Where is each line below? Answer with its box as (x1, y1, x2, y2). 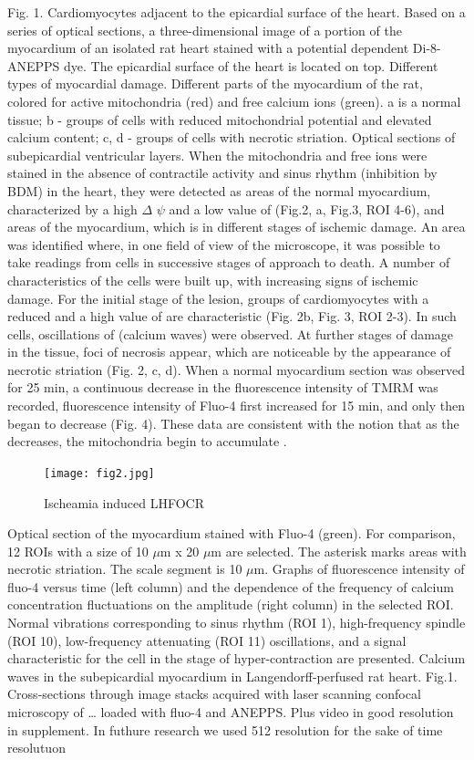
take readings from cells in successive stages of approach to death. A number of (7, 253, 450, 272)
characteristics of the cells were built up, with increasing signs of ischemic (7, 270, 418, 289)
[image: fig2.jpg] (44, 466, 155, 480)
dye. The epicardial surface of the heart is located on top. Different (64, 56, 438, 75)
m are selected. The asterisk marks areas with (211, 541, 467, 560)
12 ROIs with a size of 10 (7, 541, 149, 560)
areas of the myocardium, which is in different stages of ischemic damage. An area (7, 217, 466, 236)
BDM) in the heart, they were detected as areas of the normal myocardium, (7, 181, 431, 200)
